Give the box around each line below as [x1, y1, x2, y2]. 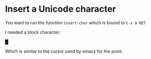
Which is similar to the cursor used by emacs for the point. [5, 48, 124, 54]
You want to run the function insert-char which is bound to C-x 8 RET [5, 20, 146, 26]
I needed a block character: [5, 29, 61, 35]
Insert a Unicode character [5, 3, 116, 15]
